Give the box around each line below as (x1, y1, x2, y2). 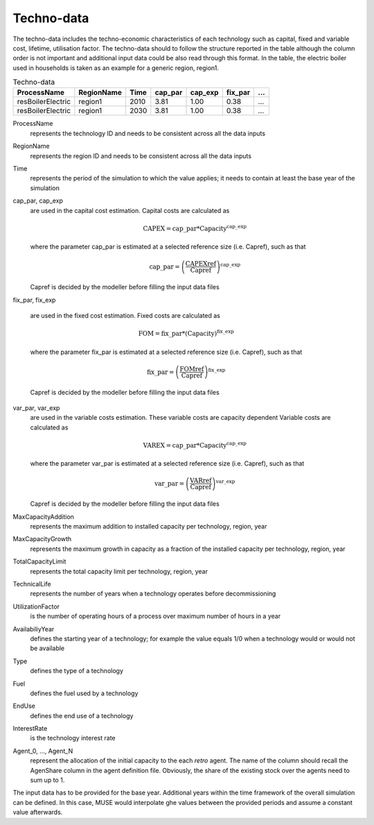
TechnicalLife (12, 579, 51, 588)
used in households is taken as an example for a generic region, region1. (12, 63, 220, 72)
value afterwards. (12, 808, 63, 817)
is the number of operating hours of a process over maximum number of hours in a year (30, 612, 280, 620)
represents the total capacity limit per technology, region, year (30, 567, 208, 575)
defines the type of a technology (30, 667, 124, 675)
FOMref (179, 365, 204, 373)
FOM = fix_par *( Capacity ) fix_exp (138, 328, 235, 338)
